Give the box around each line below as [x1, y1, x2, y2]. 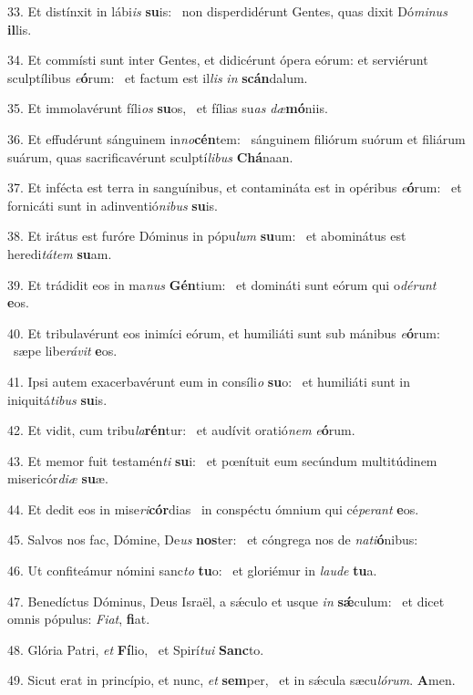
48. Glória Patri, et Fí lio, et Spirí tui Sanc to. [7, 639, 264, 659]
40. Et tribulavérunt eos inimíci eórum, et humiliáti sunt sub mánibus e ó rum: [7, 323, 440, 342]
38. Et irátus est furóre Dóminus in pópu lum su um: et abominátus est [7, 226, 406, 245]
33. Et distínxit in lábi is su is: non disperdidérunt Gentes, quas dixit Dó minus [7, 2, 447, 20]
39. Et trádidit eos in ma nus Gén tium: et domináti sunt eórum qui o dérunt [7, 275, 437, 294]
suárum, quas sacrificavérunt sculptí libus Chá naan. [7, 147, 293, 166]
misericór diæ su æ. [7, 469, 108, 488]
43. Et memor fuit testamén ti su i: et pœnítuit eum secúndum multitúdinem [7, 451, 437, 470]
